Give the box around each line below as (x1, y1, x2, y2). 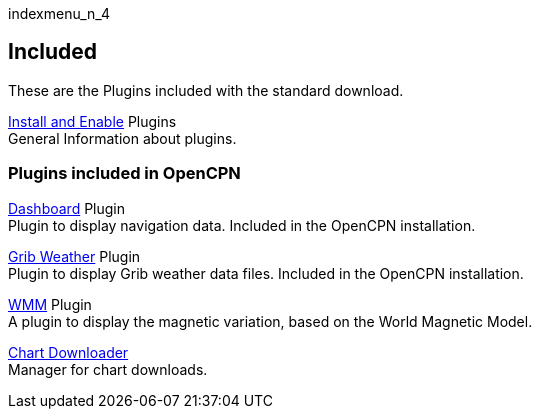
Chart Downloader (8, 343, 129, 361)
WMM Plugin (8, 295, 92, 313)
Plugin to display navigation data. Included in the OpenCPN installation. (8, 216, 476, 234)
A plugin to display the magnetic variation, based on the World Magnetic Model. (8, 312, 533, 330)
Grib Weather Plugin (8, 247, 141, 265)
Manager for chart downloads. (8, 360, 208, 378)
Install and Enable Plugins (8, 112, 177, 130)
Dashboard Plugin (8, 199, 126, 217)
